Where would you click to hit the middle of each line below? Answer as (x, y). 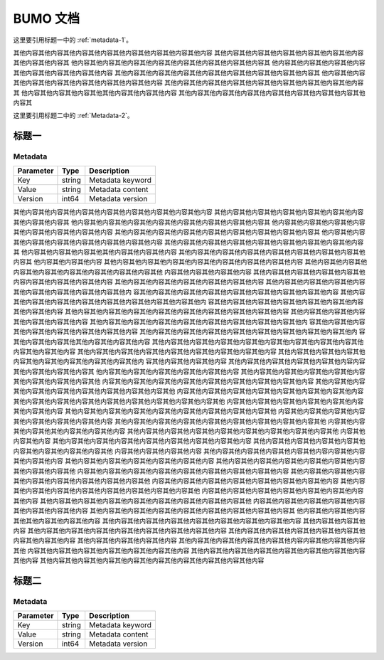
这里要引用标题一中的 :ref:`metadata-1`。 (73, 40)
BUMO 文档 (47, 18)
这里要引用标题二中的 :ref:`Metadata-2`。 (74, 116)
